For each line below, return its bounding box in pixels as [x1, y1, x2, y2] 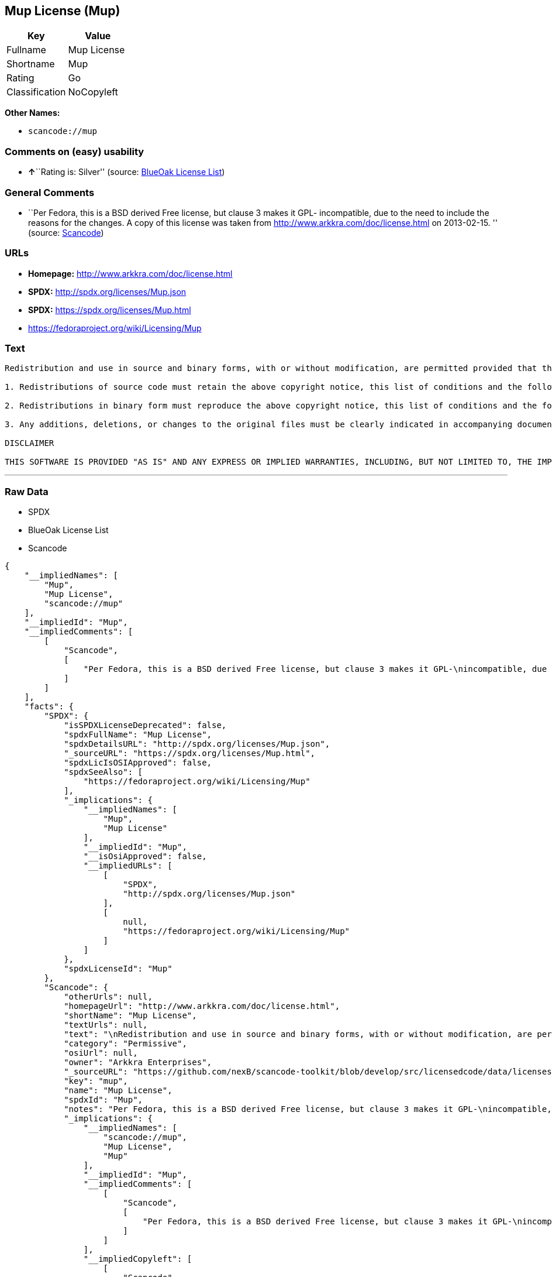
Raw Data [5, 485, 49, 497]
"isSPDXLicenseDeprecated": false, [64, 720, 227, 730]
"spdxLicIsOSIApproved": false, [64, 758, 212, 768]
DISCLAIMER [5, 438, 54, 448]
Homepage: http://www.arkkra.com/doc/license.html [28, 268, 233, 279]
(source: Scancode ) [28, 227, 104, 238]
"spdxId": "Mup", [64, 1095, 143, 1105]
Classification [6, 86, 66, 98]
